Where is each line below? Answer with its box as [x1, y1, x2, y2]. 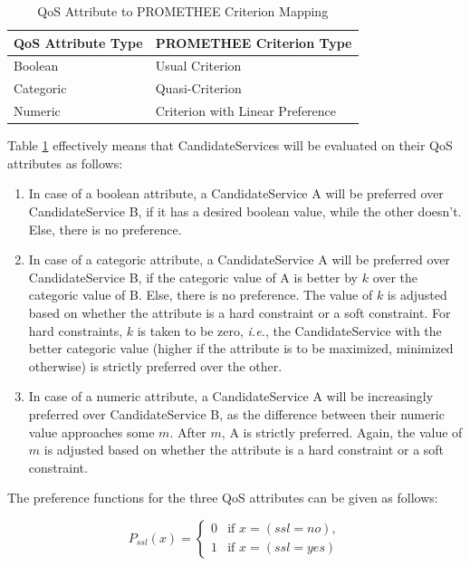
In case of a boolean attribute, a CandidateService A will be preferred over [28, 184, 444, 203]
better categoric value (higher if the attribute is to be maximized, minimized [28, 339, 454, 358]
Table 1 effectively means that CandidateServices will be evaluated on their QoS [7, 136, 453, 155]
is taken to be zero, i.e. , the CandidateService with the [137, 321, 442, 340]
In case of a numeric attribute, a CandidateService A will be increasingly [28, 387, 434, 406]
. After [169, 422, 206, 441]
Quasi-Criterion [155, 79, 242, 98]
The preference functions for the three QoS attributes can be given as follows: [7, 488, 438, 507]
